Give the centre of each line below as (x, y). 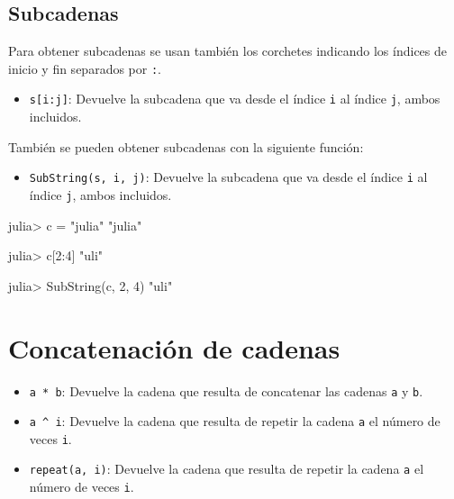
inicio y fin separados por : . (85, 68)
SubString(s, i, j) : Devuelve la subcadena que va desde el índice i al (228, 177)
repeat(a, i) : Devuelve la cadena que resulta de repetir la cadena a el (227, 469)
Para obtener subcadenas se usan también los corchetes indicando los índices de (228, 51)
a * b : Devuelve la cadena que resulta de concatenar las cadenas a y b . (226, 390)
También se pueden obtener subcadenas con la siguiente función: (186, 146)
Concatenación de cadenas (174, 347)
